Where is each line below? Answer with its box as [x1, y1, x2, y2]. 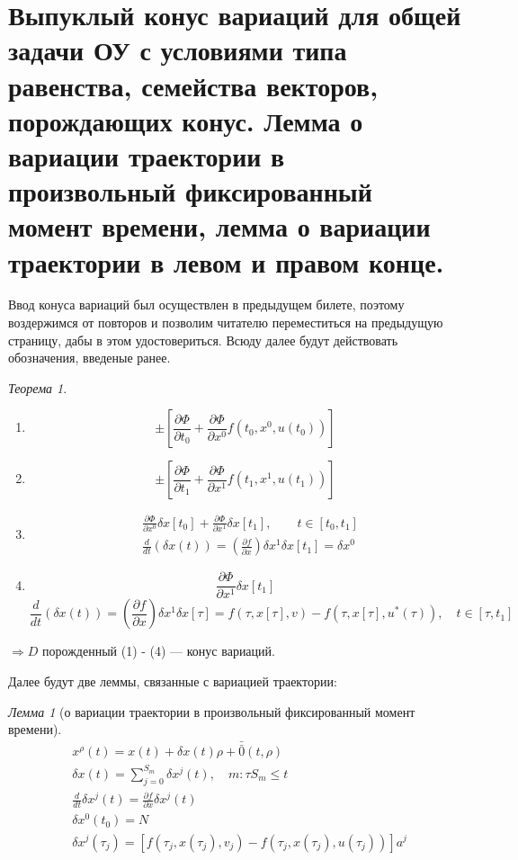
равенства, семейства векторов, [8, 67, 379, 103]
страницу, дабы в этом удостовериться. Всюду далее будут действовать [8, 330, 398, 349]
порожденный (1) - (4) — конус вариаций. [41, 641, 275, 660]
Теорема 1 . [8, 378, 67, 397]
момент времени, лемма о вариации [8, 208, 431, 245]
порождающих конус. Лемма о [8, 102, 363, 139]
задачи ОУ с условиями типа [8, 31, 347, 68]
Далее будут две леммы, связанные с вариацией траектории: [8, 671, 337, 690]
